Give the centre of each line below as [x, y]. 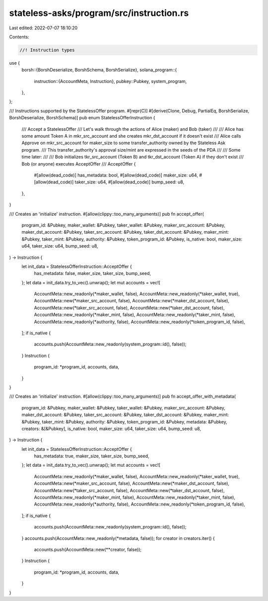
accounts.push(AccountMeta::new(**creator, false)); [88, 550]
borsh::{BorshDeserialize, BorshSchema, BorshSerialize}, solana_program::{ [99, 70]
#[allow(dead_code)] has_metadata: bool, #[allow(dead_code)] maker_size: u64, [116, 175]
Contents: [19, 37]
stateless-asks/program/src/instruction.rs [99, 13]
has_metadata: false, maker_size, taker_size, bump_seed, [93, 273]
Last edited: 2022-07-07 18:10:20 [43, 28]
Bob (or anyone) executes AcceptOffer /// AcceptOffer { [79, 164]
